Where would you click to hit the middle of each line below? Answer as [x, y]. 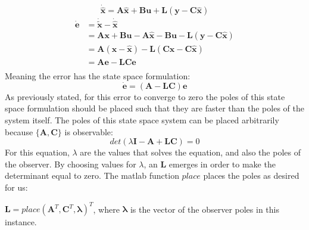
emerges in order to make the [222, 164]
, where [106, 209]
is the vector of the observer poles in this [205, 209]
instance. [21, 222]
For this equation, [37, 152]
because [19, 131]
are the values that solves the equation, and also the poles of [190, 152]
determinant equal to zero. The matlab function [92, 175]
